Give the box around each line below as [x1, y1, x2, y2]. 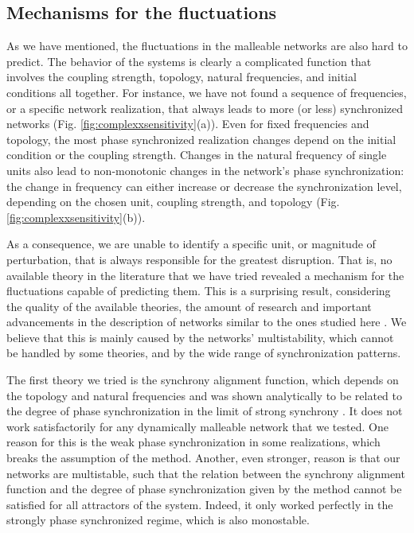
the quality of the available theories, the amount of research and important [6, 298, 372, 314]
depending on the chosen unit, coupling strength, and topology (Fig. [6, 193, 340, 210]
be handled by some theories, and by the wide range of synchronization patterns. [6, 344, 401, 361]
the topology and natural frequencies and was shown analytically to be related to [6, 387, 402, 403]
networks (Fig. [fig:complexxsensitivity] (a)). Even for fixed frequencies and [6, 115, 369, 132]
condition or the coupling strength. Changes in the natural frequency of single [6, 146, 387, 163]
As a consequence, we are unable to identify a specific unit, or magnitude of [6, 235, 376, 252]
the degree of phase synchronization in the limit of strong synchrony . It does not [6, 403, 403, 419]
